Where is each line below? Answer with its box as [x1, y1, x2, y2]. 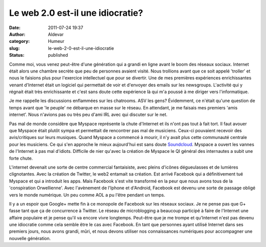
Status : [9, 52, 25, 58]
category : [9, 38, 30, 44]
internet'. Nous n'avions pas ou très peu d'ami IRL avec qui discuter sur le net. [9, 111, 167, 118]
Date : [9, 25, 21, 31]
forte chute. [9, 155, 33, 161]
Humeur [48, 38, 65, 44]
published [48, 52, 68, 58]
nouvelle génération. [9, 235, 51, 241]
